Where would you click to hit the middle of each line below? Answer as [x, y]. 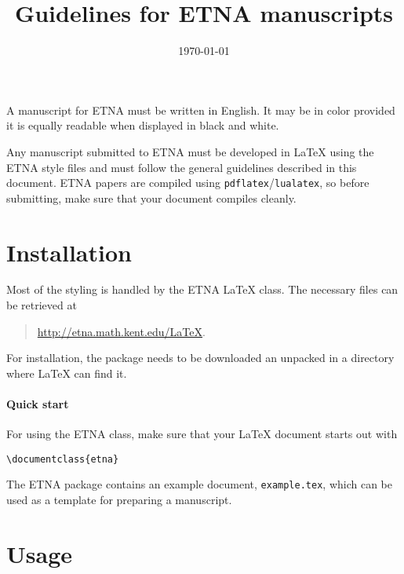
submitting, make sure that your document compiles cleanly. [151, 197]
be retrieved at [42, 305]
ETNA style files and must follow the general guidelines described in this [182, 167]
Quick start [38, 404]
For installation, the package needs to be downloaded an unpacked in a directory [200, 358]
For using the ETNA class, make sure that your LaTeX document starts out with [202, 434]
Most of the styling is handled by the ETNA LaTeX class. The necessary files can [202, 289]
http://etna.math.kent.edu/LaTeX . [121, 331]
